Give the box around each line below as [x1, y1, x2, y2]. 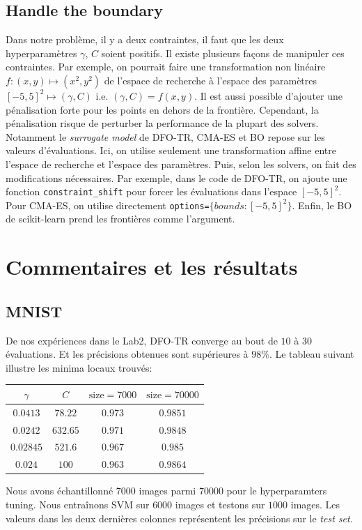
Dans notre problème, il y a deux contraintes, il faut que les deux [6, 32, 284, 47]
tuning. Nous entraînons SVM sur [6, 497, 150, 511]
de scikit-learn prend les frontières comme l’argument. [6, 211, 235, 226]
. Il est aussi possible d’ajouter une [194, 88, 343, 103]
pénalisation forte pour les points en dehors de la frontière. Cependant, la [6, 102, 319, 116]
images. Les [290, 497, 340, 511]
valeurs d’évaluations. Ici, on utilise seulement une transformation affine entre [6, 143, 336, 158]
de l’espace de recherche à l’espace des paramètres [104, 73, 317, 87]
